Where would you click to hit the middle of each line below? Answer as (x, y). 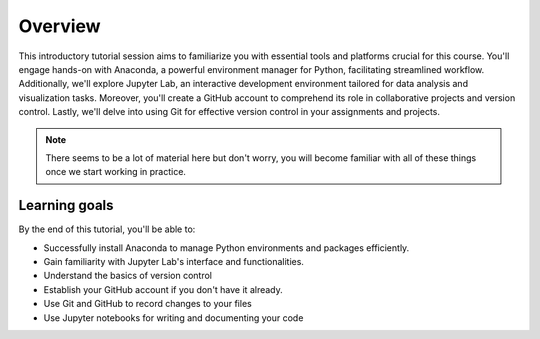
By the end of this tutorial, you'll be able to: (107, 229)
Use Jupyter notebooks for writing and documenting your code (173, 317)
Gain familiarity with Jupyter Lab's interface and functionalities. (174, 261)
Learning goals (66, 205)
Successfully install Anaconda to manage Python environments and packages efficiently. (226, 247)
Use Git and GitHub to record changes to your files (147, 304)
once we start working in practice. (116, 172)
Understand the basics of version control (128, 276)
